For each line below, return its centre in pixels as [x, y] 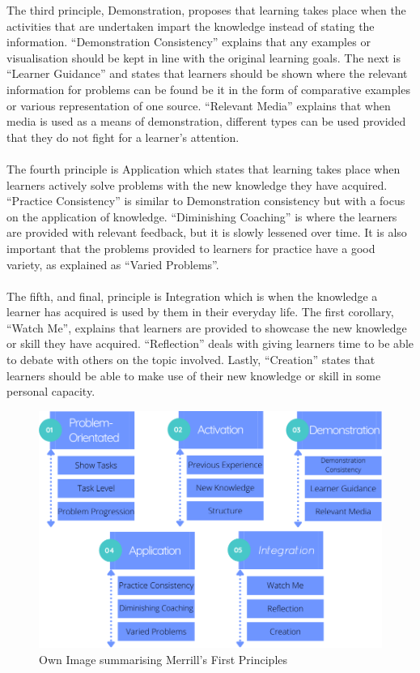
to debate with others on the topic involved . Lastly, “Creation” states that [191, 360]
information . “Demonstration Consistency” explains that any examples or [189, 42]
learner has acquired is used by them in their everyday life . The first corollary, [200, 312]
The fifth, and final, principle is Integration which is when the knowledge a [192, 296]
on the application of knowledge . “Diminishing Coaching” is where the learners [202, 216]
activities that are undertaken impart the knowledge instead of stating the [191, 26]
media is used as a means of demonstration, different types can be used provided [206, 121]
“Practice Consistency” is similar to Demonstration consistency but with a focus [206, 201]
